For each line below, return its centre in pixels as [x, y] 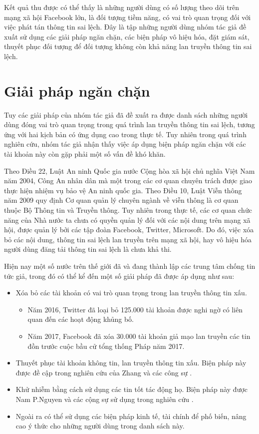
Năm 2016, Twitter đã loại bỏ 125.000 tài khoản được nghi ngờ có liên [135, 309]
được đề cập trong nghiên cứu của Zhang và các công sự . [104, 372]
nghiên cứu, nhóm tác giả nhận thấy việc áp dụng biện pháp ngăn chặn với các [125, 144]
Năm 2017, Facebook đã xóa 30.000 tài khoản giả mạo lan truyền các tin [139, 336]
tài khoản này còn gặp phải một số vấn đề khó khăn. [85, 154]
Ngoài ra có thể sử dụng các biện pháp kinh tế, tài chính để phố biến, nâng [131, 416]
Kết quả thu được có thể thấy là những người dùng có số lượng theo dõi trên [122, 7]
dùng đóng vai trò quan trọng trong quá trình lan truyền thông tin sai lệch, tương [129, 124]
